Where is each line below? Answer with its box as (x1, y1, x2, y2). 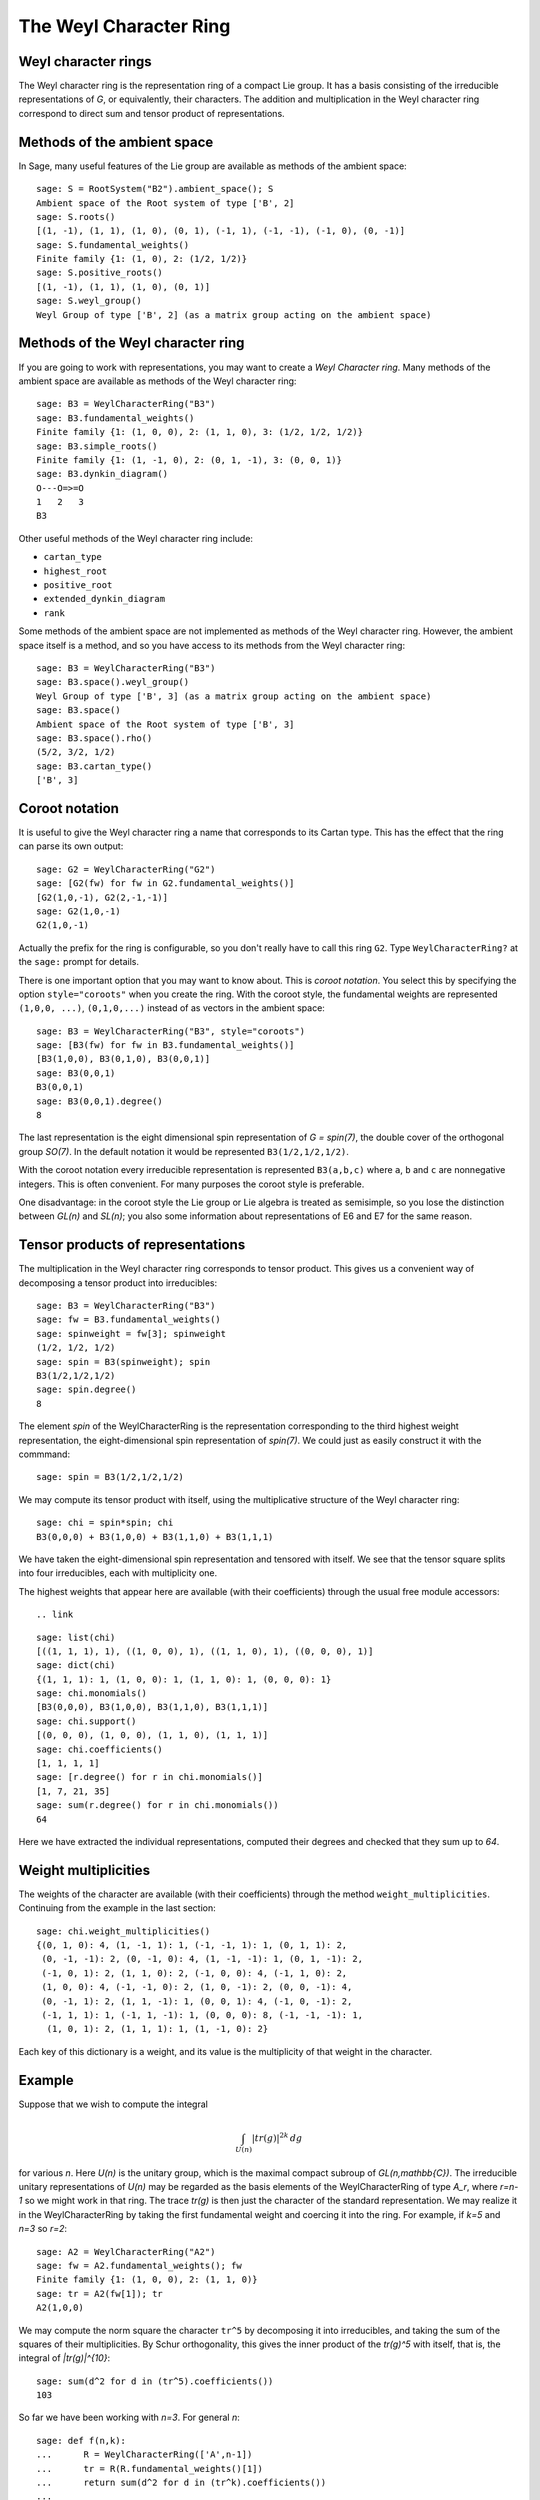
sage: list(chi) (36, 1631, 116, 1643)
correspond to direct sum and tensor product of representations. (18, 107, 285, 119)
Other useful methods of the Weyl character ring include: (18, 532, 254, 544)
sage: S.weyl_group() (36, 295, 142, 307)
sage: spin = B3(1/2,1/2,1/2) (36, 1471, 185, 1483)
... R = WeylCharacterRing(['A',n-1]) (36, 2449, 253, 2460)
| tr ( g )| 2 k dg (251, 2131, 303, 2144)
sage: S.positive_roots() (36, 267, 164, 279)
